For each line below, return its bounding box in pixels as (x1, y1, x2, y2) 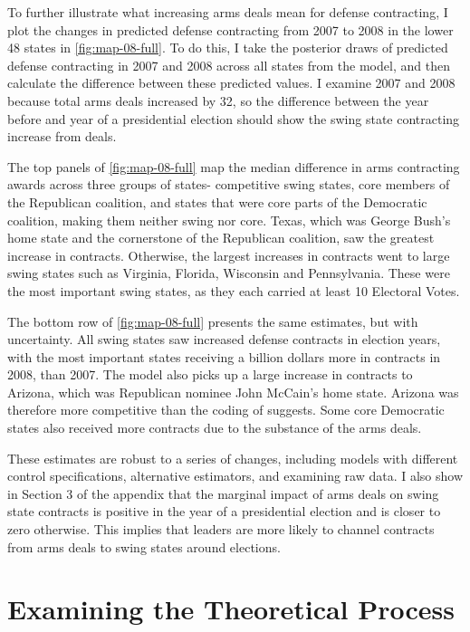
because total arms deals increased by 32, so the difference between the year (7, 91, 429, 110)
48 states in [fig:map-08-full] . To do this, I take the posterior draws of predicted (7, 38, 448, 57)
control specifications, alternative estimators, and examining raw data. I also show (7, 466, 464, 485)
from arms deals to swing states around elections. (7, 537, 281, 556)
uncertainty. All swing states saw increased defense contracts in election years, (7, 330, 441, 349)
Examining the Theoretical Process (7, 590, 456, 627)
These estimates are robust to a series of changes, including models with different (7, 448, 458, 467)
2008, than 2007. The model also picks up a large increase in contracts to (7, 365, 413, 384)
